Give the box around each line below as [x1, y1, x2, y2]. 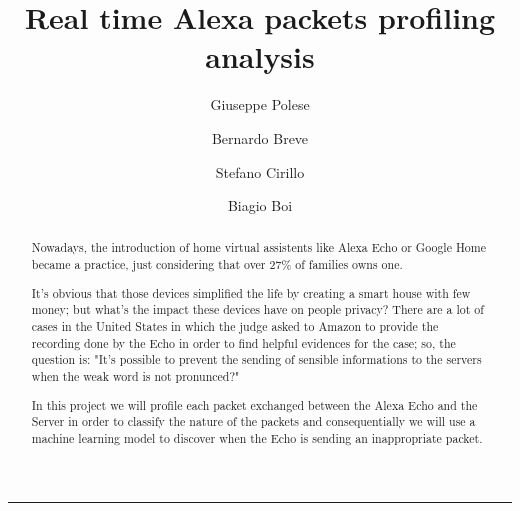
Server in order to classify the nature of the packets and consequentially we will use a [31, 413, 476, 430]
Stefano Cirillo [215, 161, 305, 182]
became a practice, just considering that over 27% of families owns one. [31, 256, 403, 273]
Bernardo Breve [211, 127, 309, 148]
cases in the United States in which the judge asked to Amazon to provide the [31, 318, 439, 334]
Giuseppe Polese [210, 94, 310, 115]
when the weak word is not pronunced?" [31, 367, 240, 384]
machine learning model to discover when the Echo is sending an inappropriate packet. [31, 429, 483, 446]
